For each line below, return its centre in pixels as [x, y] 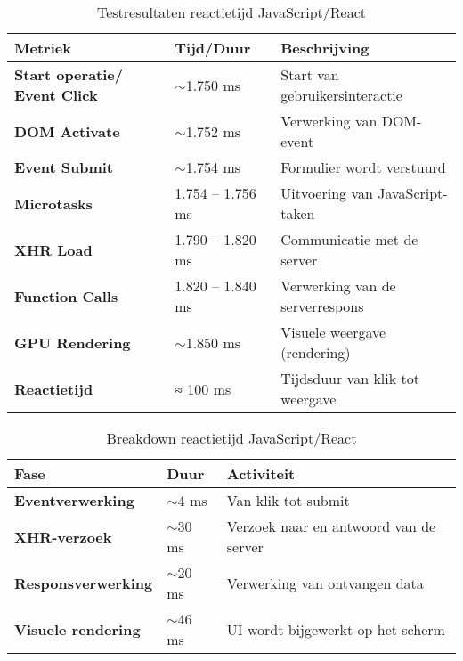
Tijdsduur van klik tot [350, 378]
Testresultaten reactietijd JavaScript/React [231, 12]
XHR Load [53, 249]
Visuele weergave [333, 332]
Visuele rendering [77, 629]
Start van [310, 74]
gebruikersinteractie [341, 95]
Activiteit [261, 473]
